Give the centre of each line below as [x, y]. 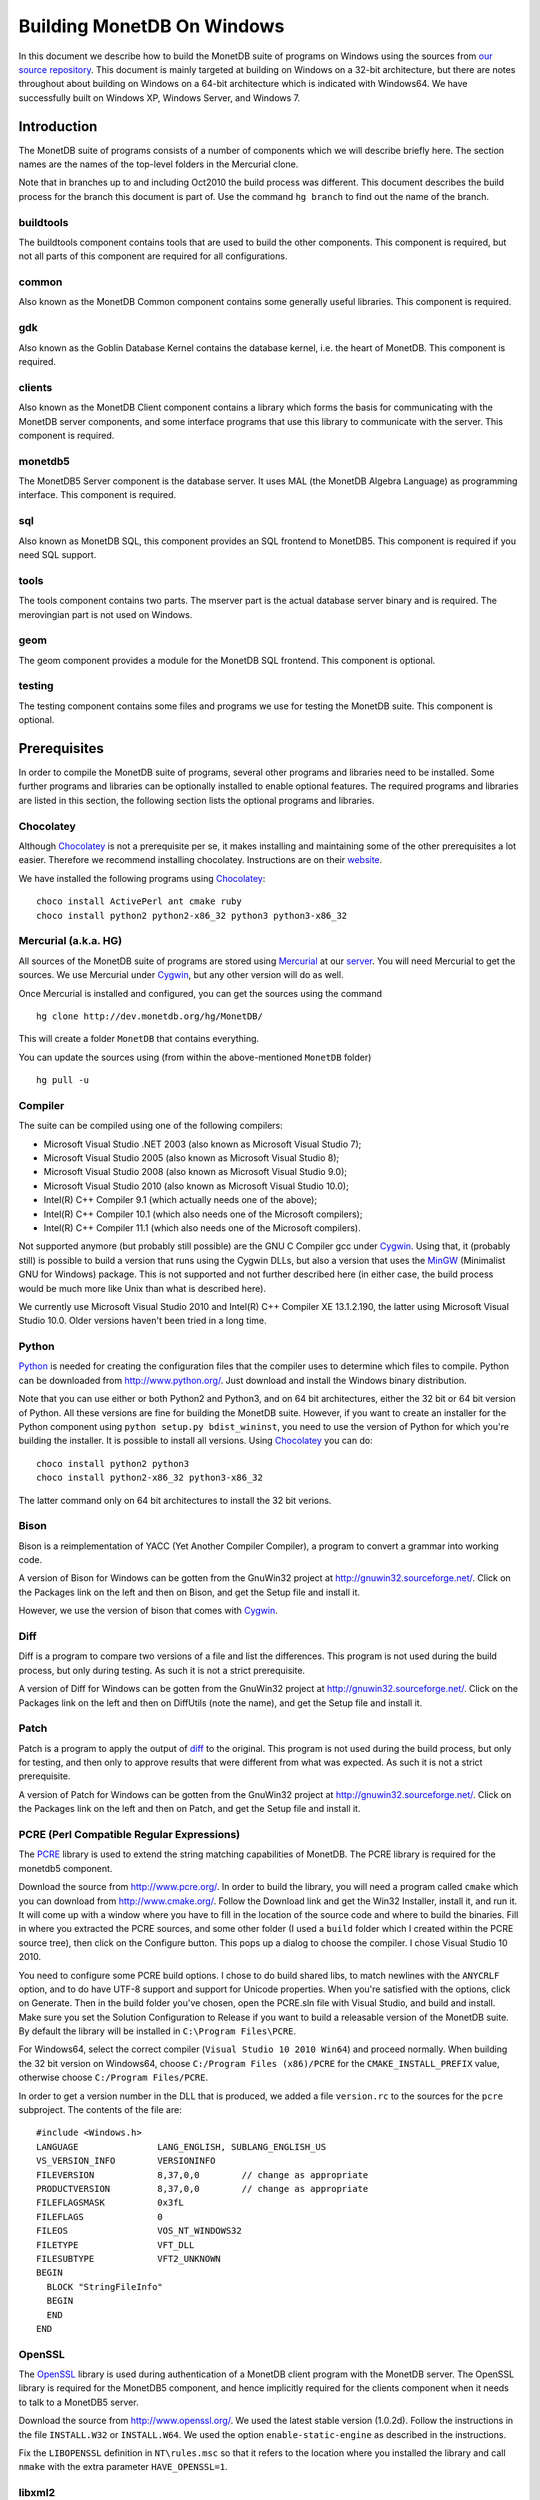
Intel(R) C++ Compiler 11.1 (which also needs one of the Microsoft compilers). [202, 1227]
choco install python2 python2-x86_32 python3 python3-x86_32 [192, 915]
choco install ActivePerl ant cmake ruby [139, 901]
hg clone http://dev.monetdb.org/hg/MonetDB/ [150, 1016]
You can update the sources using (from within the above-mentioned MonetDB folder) [195, 1057]
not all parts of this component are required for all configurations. [153, 256]
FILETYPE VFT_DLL [115, 2244]
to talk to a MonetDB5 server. [78, 2402]
